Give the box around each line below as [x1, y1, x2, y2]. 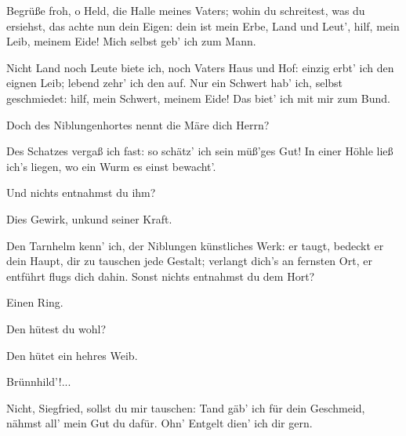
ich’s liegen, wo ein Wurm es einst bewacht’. [6, 158, 216, 174]
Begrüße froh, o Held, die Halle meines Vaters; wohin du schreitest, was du [6, 2, 365, 18]
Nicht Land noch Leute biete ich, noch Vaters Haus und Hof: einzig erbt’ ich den [6, 59, 394, 75]
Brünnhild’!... [6, 373, 71, 390]
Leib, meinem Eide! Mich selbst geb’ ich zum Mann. [6, 33, 256, 49]
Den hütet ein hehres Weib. [6, 347, 138, 363]
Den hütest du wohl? [6, 320, 107, 336]
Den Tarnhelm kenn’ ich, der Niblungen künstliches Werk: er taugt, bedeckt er [6, 237, 384, 253]
